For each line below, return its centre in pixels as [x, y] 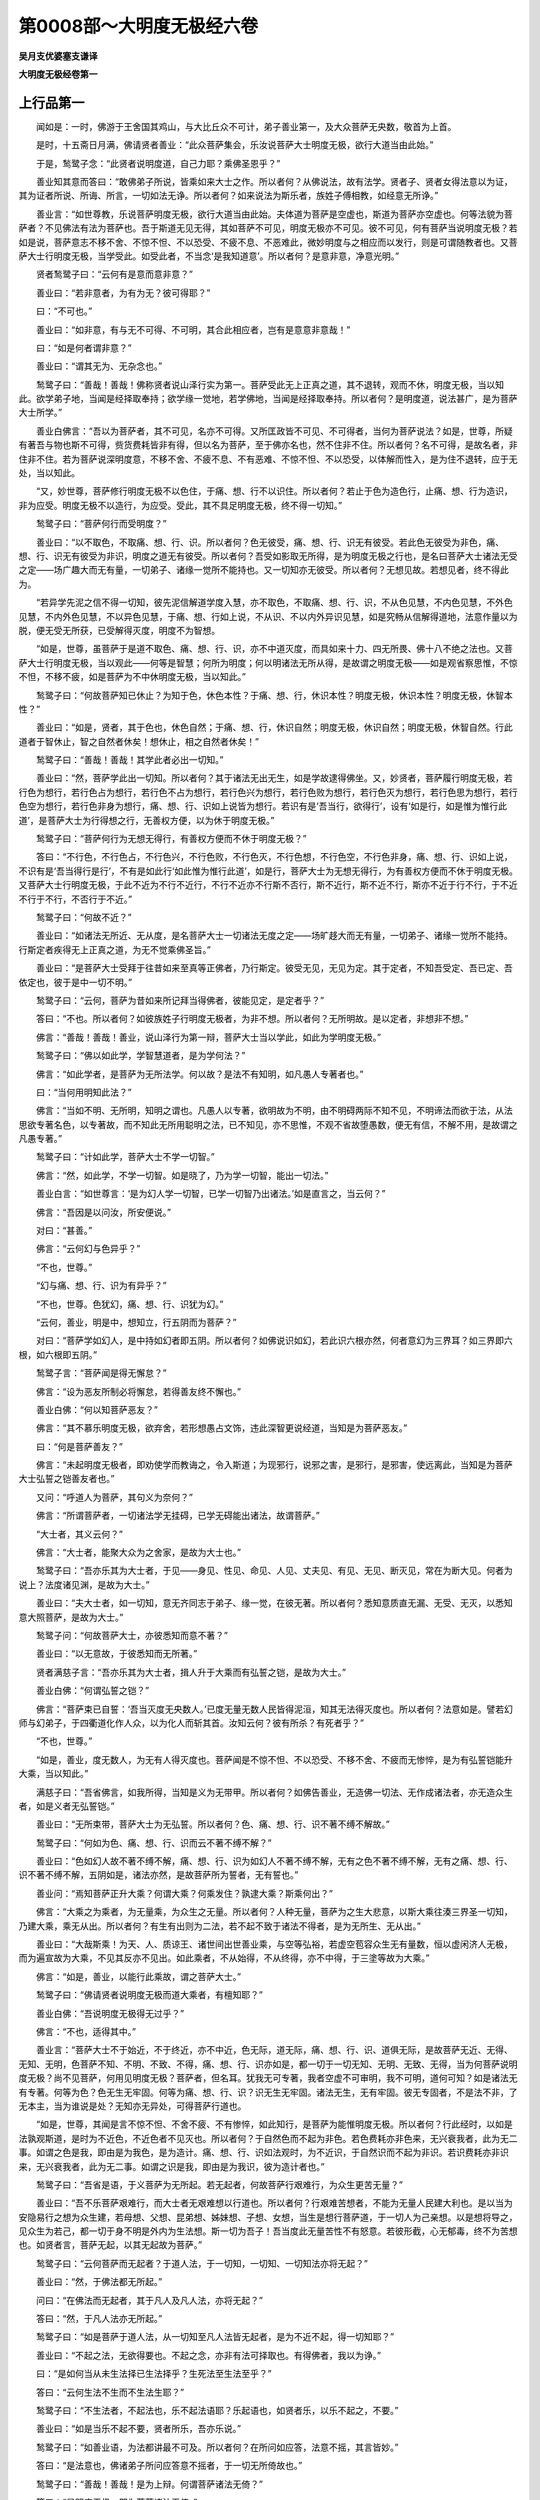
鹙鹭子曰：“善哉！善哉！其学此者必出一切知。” [129, 760]
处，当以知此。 [49, 473]
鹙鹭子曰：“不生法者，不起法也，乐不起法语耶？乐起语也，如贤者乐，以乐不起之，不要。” [217, 2410]
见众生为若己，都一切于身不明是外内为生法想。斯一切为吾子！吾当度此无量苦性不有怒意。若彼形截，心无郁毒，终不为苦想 [268, 2231]
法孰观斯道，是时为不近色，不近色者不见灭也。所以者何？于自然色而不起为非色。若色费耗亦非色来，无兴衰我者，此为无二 [268, 2138]
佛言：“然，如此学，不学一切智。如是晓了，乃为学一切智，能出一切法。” [182, 1175]
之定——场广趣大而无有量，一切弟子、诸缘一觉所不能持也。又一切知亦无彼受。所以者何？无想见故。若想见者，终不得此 [263, 570]
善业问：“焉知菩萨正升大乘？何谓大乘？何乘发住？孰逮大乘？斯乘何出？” [184, 1893]
